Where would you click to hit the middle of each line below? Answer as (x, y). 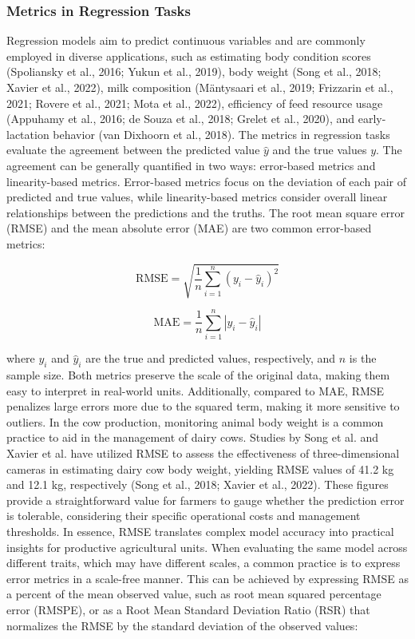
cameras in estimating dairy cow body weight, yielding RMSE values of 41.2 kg (200, 468)
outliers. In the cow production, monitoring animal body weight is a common (195, 421)
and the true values (320, 150)
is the (363, 358)
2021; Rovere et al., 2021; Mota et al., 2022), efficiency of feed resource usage (195, 103)
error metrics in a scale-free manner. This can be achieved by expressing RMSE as (207, 578)
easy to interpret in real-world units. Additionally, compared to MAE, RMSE (196, 390)
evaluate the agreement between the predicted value (133, 150)
